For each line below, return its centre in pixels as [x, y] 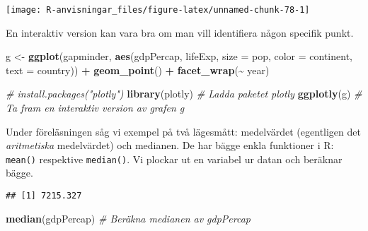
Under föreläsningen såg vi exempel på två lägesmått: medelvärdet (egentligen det [183, 131]
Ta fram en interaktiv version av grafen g [95, 108]
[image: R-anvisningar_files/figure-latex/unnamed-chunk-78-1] [158, 10]
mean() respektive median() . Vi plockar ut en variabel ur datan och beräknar [174, 159]
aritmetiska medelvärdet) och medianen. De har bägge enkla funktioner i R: [170, 145]
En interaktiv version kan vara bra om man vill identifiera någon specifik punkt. [180, 32]
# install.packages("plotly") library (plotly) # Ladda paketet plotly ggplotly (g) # [184, 94]
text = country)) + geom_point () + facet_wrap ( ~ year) [138, 70]
